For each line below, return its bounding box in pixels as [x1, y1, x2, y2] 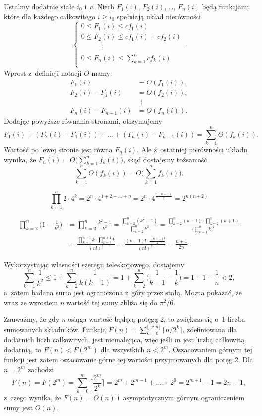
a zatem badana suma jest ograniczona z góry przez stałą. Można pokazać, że [4, 287, 242, 298]
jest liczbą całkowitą [183, 334, 245, 345]
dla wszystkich [100, 344, 145, 354]
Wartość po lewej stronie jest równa [4, 144, 113, 155]
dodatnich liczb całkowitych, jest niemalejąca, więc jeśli [4, 334, 172, 345]
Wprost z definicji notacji [4, 67, 82, 78]
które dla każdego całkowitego [4, 11, 96, 21]
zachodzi [28, 364, 54, 374]
